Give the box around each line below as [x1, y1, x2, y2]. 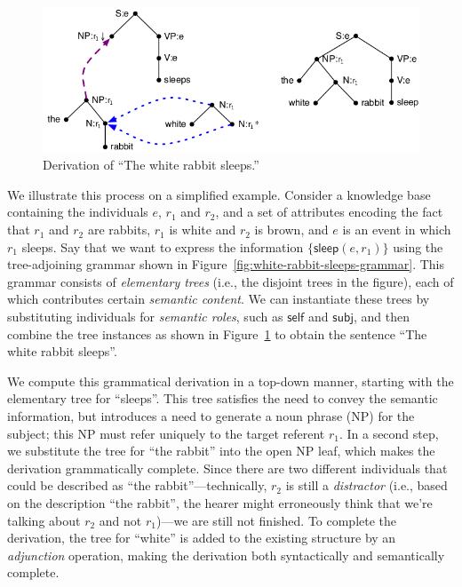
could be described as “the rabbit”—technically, [7, 476, 267, 495]
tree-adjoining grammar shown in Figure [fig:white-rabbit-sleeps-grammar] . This [7, 255, 444, 274]
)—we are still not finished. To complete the [155, 511, 397, 529]
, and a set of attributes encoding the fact [215, 202, 443, 221]
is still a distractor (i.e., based [285, 476, 448, 495]
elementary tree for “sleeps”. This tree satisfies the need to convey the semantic [7, 389, 438, 408]
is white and [169, 220, 236, 239]
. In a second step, [339, 424, 439, 442]
